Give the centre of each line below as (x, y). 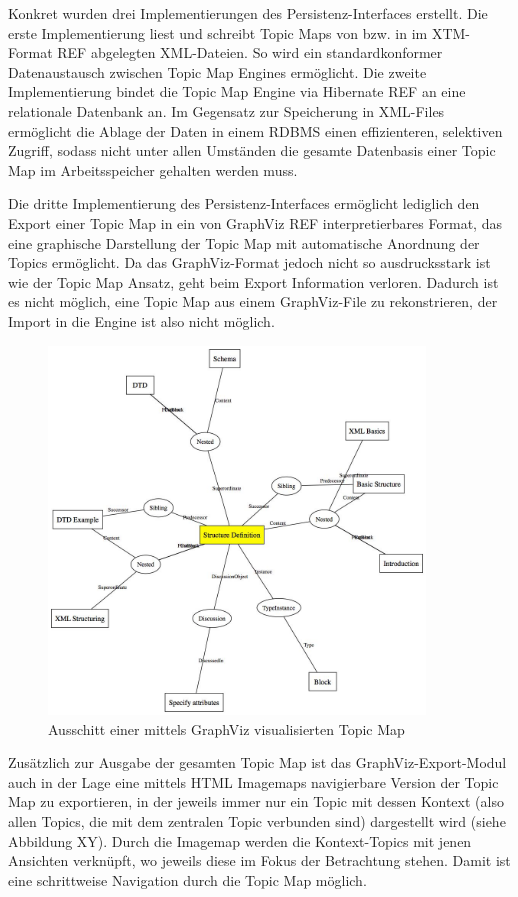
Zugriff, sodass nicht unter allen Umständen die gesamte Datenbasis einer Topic (252, 150)
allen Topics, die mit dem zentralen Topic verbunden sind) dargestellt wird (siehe (257, 820)
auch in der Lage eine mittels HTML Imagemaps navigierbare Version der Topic (253, 781)
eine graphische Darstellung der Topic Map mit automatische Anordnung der (244, 242)
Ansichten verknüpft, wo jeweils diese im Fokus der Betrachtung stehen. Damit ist (259, 860)
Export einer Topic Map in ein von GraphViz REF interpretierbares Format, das (255, 222)
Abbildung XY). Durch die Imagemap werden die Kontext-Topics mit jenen (240, 840)
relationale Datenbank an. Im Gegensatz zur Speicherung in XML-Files (226, 110)
